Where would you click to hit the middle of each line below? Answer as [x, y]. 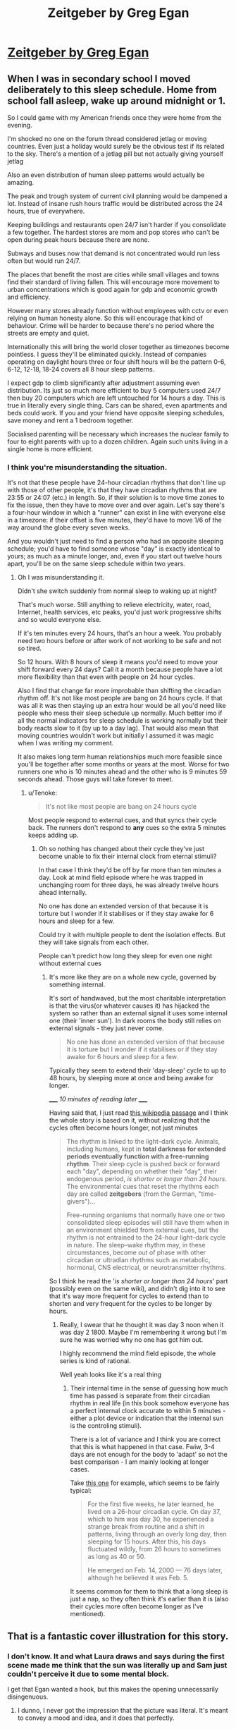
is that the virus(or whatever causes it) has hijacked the [129, 1006]
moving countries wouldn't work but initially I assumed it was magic [116, 735]
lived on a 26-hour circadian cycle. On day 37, [154, 1512]
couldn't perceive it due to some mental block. [88, 1674]
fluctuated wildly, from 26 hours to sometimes [155, 1549]
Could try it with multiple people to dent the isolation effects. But [132, 935]
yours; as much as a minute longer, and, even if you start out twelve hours [115, 556]
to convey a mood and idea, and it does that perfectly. [96, 1718]
